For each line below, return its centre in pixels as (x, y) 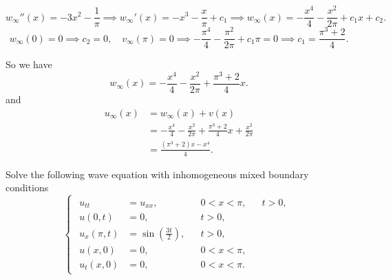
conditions (27, 187)
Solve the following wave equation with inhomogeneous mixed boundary (157, 174)
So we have (29, 64)
